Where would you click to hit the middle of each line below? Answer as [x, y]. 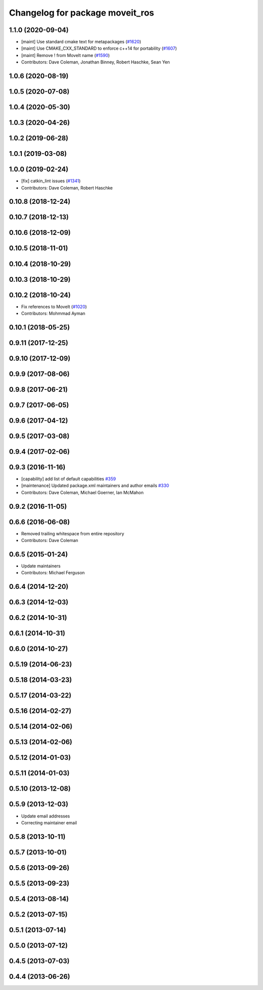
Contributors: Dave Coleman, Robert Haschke [67, 188]
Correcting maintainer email [49, 823]
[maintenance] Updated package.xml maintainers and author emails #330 [95, 485]
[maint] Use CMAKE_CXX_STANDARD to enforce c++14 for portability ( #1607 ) [99, 48]
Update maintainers [41, 566]
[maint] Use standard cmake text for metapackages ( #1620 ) [81, 42]
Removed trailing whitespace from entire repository [73, 533]
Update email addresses [46, 816]
